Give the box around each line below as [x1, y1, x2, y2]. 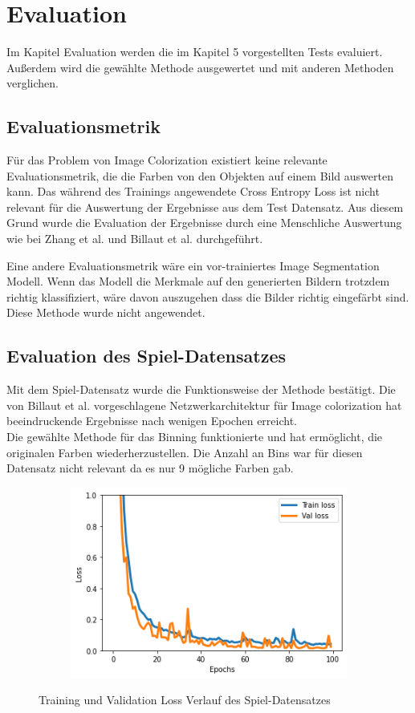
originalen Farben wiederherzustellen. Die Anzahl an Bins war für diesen [6, 444, 363, 460]
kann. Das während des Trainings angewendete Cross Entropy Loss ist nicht [6, 183, 380, 200]
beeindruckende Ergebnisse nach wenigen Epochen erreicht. [6, 412, 297, 429]
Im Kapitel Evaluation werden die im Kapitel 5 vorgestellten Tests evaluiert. [6, 43, 383, 60]
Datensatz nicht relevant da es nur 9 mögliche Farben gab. [6, 460, 294, 476]
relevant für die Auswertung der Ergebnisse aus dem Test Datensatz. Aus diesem [6, 198, 404, 215]
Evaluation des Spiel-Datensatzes [6, 343, 287, 368]
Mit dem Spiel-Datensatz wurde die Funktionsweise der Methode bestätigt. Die [6, 381, 396, 398]
